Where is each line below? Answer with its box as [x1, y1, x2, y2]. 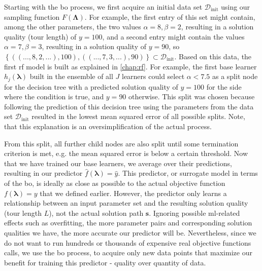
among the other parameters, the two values [4, 21, 141, 32]
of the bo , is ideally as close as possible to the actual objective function [4, 177, 225, 188]
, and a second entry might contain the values [102, 31, 245, 42]
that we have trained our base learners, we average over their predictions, [4, 158, 232, 168]
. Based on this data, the [174, 51, 252, 61]
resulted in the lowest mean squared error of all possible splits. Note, [31, 111, 245, 122]
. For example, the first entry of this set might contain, [84, 11, 255, 22]
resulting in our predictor [4, 168, 83, 178]
